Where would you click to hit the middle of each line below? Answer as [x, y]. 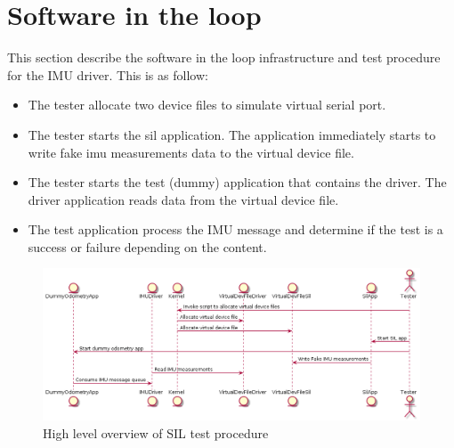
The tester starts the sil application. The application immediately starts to [232, 134]
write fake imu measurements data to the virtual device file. [191, 152]
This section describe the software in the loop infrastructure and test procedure [224, 57]
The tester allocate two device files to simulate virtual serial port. [207, 105]
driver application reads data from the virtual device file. [183, 199]
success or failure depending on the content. [147, 246]
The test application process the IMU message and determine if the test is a [235, 229]
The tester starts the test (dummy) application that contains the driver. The [237, 182]
